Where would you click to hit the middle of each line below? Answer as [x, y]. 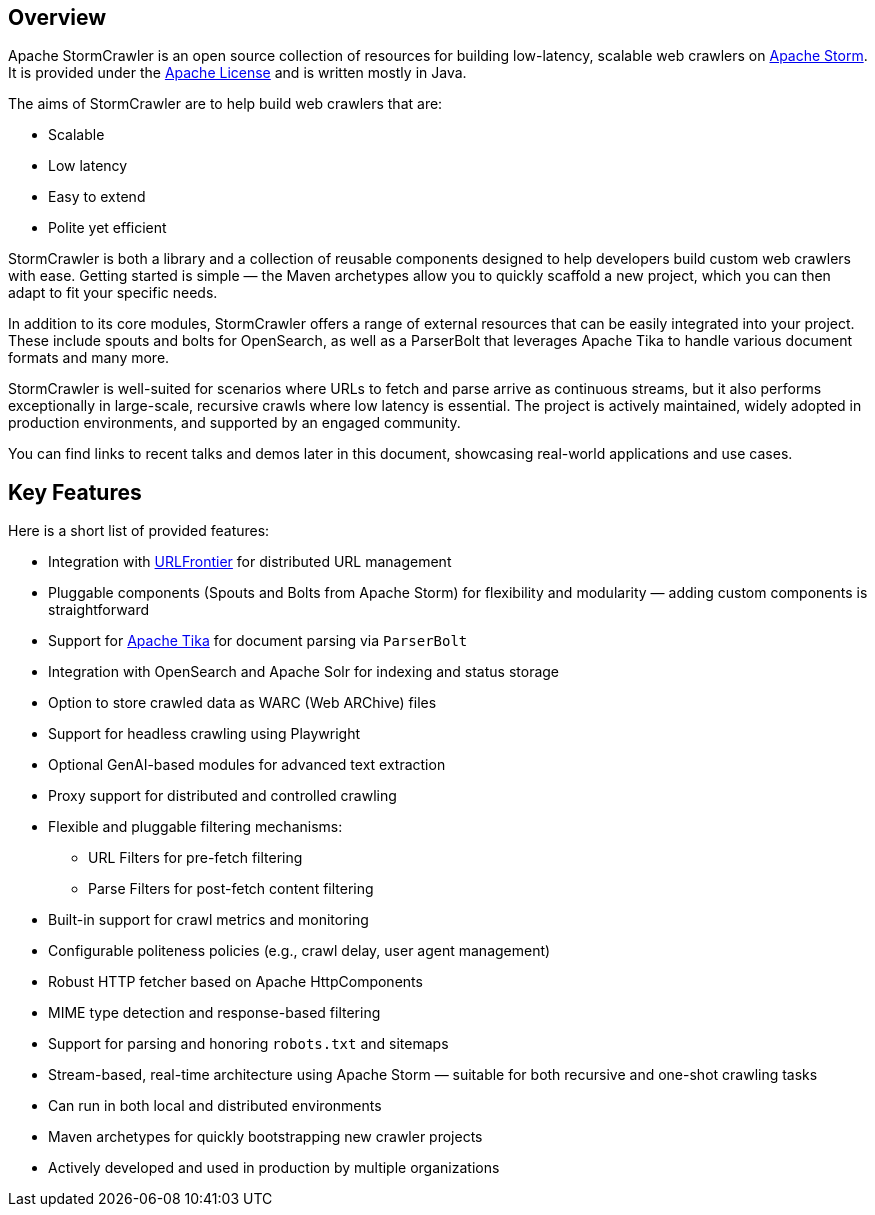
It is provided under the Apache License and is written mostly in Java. [237, 73]
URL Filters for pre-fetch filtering [195, 858]
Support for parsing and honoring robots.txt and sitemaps [248, 1044]
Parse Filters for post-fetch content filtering [231, 889]
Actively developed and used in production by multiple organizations [274, 1168]
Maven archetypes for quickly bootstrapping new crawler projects [265, 1137]
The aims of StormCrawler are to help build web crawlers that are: [225, 104]
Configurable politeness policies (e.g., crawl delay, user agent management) [299, 951]
